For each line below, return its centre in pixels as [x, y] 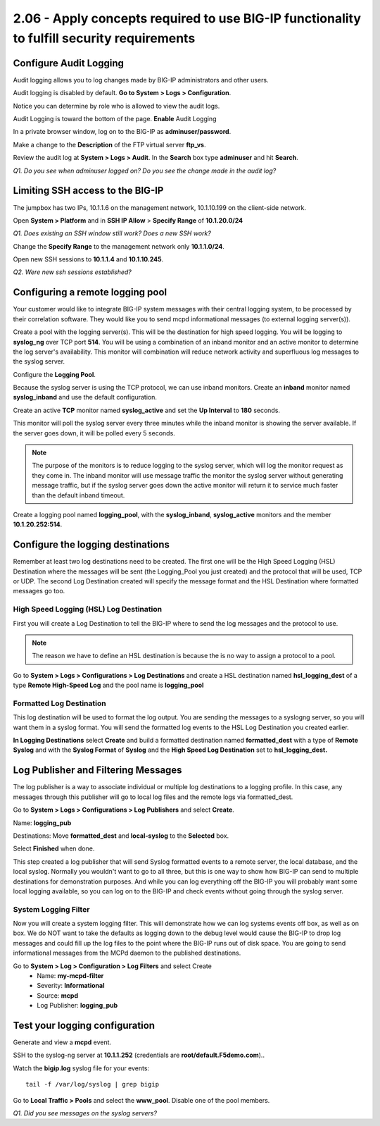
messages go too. [39, 591]
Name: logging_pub [42, 823]
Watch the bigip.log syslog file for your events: [81, 1068]
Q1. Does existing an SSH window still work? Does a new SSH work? [112, 233]
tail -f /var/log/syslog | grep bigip [93, 1084]
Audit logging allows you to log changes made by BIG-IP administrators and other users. [141, 80]
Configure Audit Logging [69, 63]
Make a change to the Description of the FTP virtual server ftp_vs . [109, 144]
